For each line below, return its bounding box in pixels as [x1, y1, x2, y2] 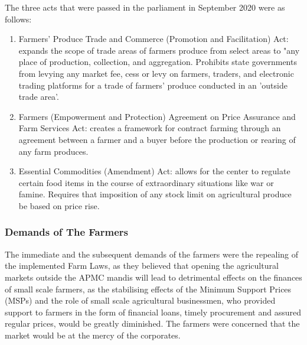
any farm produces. [18, 145, 89, 157]
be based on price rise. [18, 199, 100, 211]
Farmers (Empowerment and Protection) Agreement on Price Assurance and [18, 110, 296, 122]
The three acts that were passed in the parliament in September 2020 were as [5, 1, 285, 13]
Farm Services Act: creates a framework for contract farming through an [18, 122, 281, 134]
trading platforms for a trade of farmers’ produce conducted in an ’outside [18, 79, 288, 91]
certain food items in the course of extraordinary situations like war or [18, 176, 274, 188]
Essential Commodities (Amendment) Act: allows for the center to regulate [18, 165, 290, 177]
